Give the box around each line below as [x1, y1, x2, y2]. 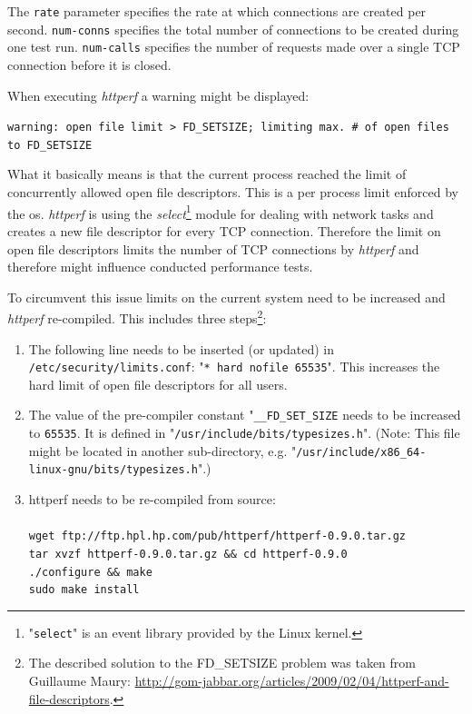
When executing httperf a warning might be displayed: [7, 85, 310, 104]
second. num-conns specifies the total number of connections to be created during [7, 19, 459, 38]
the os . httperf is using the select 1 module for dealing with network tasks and [7, 201, 434, 223]
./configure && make [28, 565, 152, 579]
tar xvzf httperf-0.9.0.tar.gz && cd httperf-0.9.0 [28, 547, 348, 560]
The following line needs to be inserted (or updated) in [28, 339, 335, 358]
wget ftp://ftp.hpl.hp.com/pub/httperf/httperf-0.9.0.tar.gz [28, 530, 407, 543]
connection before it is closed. [7, 55, 172, 74]
